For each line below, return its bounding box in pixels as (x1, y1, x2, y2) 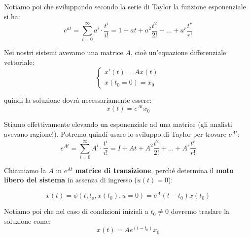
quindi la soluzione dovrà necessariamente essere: (4, 94, 152, 105)
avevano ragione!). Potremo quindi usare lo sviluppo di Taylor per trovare (4, 128, 226, 139)
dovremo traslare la (171, 206, 230, 216)
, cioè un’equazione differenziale (130, 47, 226, 58)
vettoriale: (4, 57, 35, 67)
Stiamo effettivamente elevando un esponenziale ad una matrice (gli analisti (4, 119, 232, 129)
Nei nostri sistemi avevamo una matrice (4, 47, 123, 58)
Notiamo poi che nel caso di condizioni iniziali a (4, 206, 148, 216)
